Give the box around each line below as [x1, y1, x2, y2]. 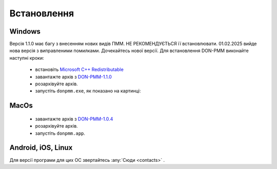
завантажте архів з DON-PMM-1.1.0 [35, 74, 112, 80]
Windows [9, 27, 41, 36]
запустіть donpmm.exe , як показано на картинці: [35, 88, 141, 94]
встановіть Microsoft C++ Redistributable [35, 66, 124, 73]
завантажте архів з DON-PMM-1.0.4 [35, 115, 113, 122]
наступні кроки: [9, 55, 44, 61]
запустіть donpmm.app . [35, 130, 86, 136]
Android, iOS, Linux [9, 143, 73, 152]
